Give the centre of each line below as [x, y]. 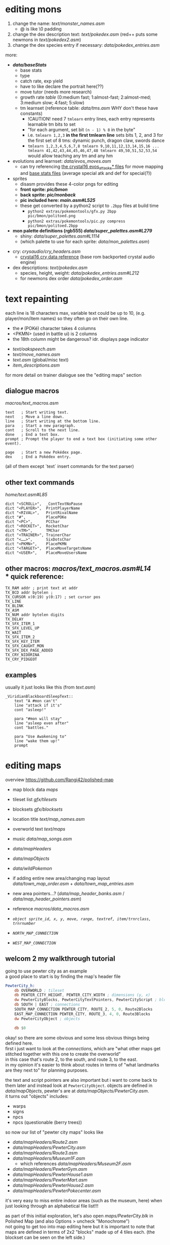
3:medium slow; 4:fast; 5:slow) [52, 102]
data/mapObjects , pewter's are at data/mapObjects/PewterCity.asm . [77, 1091]
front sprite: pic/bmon [44, 189]
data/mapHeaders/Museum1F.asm [49, 1158]
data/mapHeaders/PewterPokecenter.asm [57, 1191]
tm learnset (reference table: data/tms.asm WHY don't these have [89, 108]
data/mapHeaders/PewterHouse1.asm [53, 1174]
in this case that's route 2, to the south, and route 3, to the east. [71, 1059]
